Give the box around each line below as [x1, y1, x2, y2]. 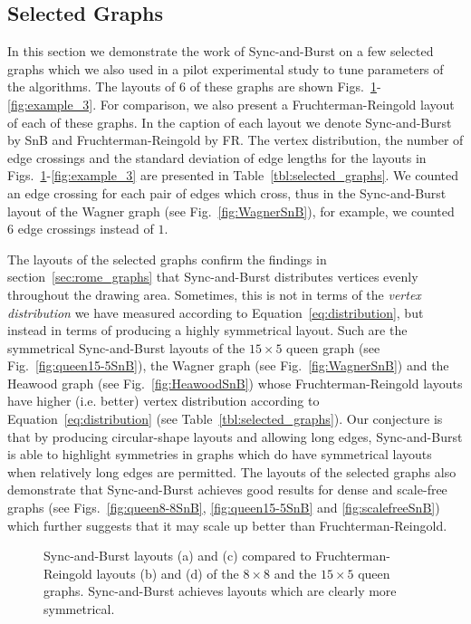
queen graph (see [286, 338, 380, 357]
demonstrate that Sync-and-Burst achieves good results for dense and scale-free [7, 480, 447, 499]
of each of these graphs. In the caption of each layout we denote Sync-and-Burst [7, 112, 452, 131]
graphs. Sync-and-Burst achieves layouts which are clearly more [43, 581, 397, 600]
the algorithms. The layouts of [7, 77, 176, 96]
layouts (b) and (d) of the [96, 563, 239, 582]
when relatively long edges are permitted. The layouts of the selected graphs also [7, 462, 457, 481]
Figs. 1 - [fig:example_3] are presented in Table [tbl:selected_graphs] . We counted [7, 166, 459, 185]
